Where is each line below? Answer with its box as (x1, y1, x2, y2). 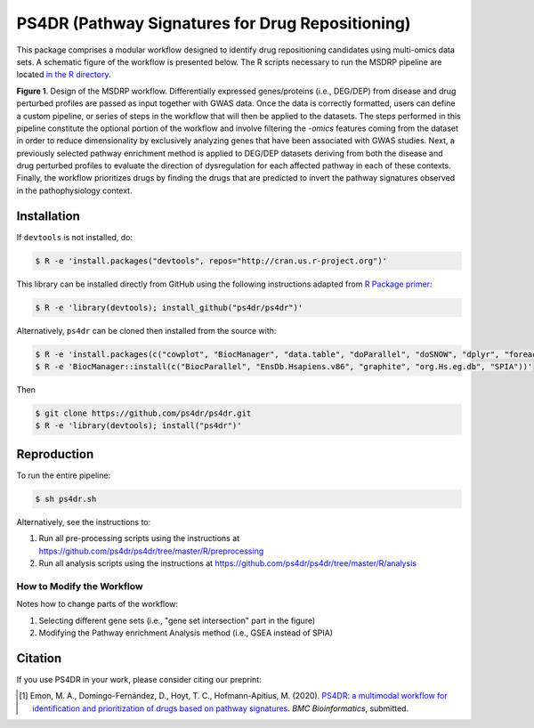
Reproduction (16, 446, 94, 462)
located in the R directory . (16, 69, 111, 80)
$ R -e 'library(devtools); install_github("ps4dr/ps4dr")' (35, 303, 303, 312)
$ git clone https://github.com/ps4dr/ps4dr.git (35, 408, 252, 418)
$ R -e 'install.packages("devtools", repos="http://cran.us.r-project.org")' (35, 255, 387, 266)
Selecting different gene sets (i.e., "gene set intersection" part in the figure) (38, 615, 316, 626)
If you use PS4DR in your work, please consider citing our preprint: (16, 674, 262, 684)
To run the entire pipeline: (16, 470, 111, 481)
